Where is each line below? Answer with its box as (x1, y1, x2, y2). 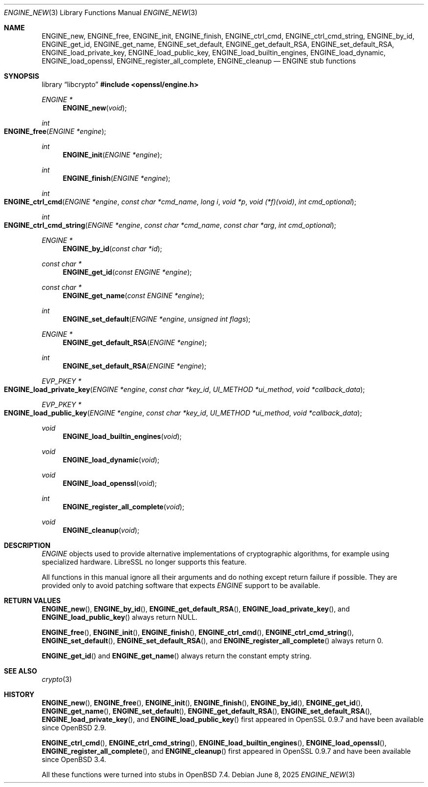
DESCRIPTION (4, 541, 51, 549)
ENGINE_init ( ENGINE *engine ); (63, 151, 162, 159)
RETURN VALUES (4, 596, 61, 605)
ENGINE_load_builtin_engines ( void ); (63, 432, 182, 440)
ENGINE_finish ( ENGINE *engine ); (63, 174, 171, 182)
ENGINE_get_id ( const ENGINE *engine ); (63, 268, 192, 276)
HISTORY (4, 690, 35, 699)
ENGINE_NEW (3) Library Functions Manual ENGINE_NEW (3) (4, 8, 198, 17)
